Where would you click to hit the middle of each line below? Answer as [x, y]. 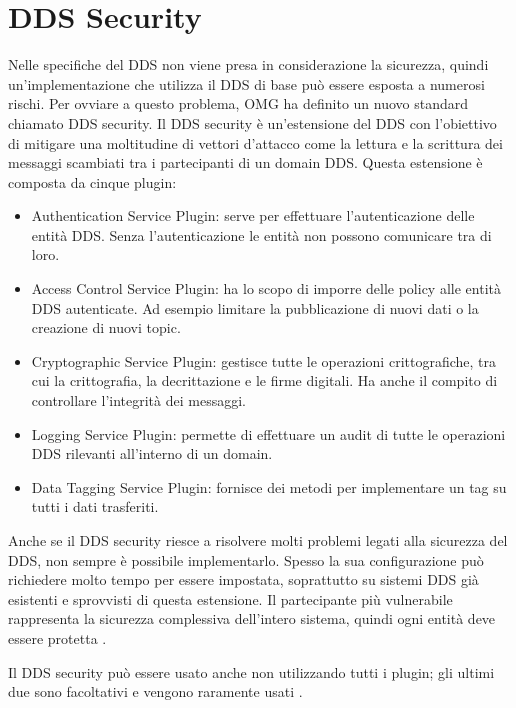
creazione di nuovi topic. [106, 327]
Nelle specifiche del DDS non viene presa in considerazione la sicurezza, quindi [248, 64]
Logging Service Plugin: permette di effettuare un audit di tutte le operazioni [268, 433]
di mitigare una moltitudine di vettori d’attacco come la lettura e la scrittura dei [255, 142]
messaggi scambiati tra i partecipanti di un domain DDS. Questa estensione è [245, 162]
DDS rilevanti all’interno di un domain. [152, 453]
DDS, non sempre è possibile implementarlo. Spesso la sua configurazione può [246, 559]
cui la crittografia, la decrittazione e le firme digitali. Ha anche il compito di [264, 380]
